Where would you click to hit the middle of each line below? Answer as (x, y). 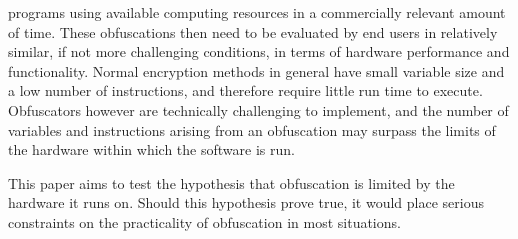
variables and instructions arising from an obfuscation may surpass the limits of (252, 129)
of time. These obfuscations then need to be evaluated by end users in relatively (253, 31)
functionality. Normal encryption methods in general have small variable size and (256, 70)
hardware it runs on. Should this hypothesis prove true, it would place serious (246, 202)
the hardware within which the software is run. (151, 149)
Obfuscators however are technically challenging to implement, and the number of (258, 109)
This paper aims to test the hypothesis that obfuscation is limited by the (231, 182)
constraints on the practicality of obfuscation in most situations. (204, 221)
